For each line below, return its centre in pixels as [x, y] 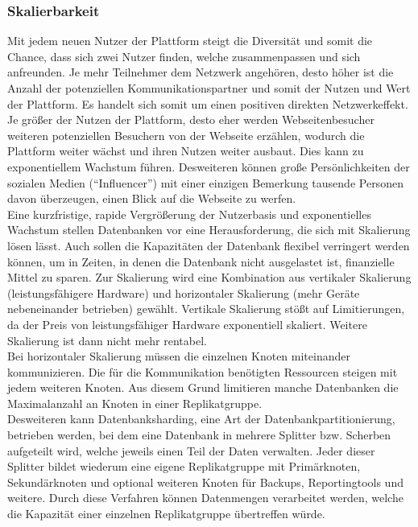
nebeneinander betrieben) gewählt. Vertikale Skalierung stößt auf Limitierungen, [206, 309]
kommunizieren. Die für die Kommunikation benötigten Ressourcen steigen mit [203, 371]
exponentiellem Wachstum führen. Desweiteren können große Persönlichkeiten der [209, 166]
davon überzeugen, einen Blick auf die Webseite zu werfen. [152, 198]
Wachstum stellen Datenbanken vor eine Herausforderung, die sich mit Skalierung [209, 230]
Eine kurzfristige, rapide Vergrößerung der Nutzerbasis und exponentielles [189, 214]
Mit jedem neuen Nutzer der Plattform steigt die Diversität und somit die [190, 41]
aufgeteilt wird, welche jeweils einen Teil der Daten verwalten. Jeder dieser [191, 450]
